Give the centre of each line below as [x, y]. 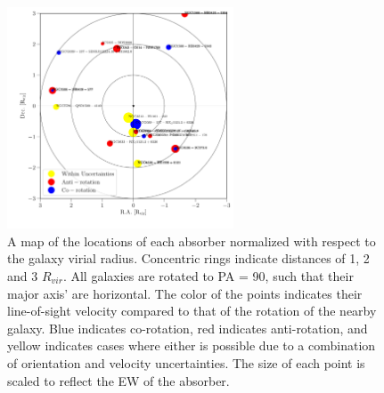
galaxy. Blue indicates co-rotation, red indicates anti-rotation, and [188, 328]
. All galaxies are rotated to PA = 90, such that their [208, 275]
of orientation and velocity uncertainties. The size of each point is [186, 362]
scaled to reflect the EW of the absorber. [118, 380]
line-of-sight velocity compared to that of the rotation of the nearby [192, 311]
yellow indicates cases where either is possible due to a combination [192, 345]
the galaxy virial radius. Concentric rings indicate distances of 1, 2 [188, 258]
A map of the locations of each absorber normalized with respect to [192, 241]
